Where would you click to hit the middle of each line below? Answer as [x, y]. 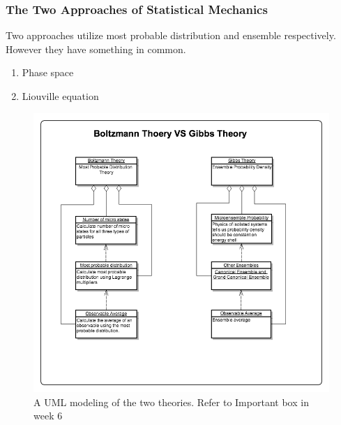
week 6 [48, 416]
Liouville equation [60, 96]
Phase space [48, 72]
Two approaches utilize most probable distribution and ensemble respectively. [171, 35]
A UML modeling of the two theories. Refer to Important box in [171, 402]
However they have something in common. [96, 49]
